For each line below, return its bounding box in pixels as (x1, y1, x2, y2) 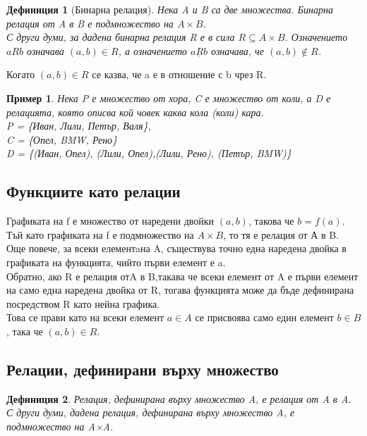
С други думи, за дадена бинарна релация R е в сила (6, 30, 235, 44)
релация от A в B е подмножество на (6, 15, 174, 30)
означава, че (211, 43, 264, 58)
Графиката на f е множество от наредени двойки (6, 213, 215, 228)
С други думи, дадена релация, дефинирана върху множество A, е (6, 405, 295, 420)
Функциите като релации (6, 180, 181, 202)
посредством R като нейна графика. (6, 296, 160, 311)
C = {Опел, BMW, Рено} (6, 132, 118, 147)
